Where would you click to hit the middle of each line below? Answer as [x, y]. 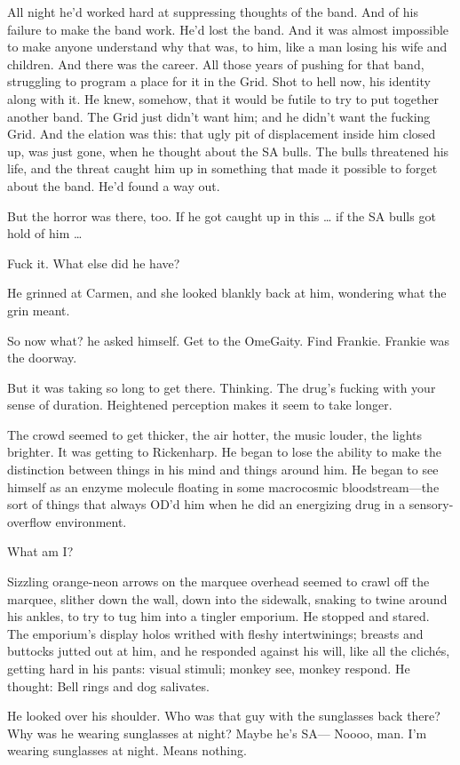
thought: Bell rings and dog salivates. [108, 685]
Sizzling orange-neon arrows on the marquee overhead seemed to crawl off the [218, 582]
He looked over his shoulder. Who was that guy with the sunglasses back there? [224, 716]
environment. [91, 521]
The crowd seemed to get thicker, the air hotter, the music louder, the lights [215, 434]
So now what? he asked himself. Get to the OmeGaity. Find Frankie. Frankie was [229, 340]
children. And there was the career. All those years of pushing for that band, [216, 64]
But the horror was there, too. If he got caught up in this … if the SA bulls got [222, 215]
